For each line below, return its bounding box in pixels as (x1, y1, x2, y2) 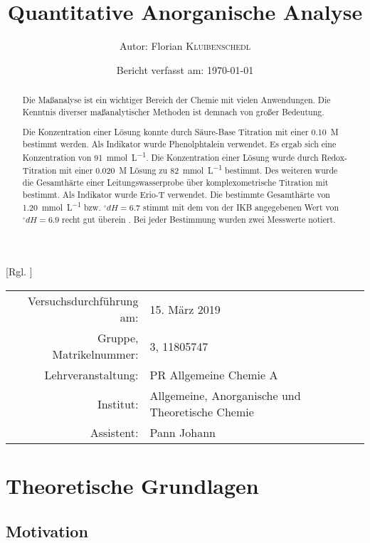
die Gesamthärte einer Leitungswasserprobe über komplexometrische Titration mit (22, 176, 329, 188)
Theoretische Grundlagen (6, 471, 259, 500)
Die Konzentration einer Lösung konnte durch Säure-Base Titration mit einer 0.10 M (22, 126, 339, 138)
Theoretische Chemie (149, 404, 254, 421)
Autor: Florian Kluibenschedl (120, 38, 250, 53)
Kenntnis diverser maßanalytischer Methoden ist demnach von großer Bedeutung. (22, 105, 324, 117)
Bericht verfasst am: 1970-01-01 (116, 62, 254, 77)
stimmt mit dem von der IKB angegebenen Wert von (142, 201, 339, 213)
